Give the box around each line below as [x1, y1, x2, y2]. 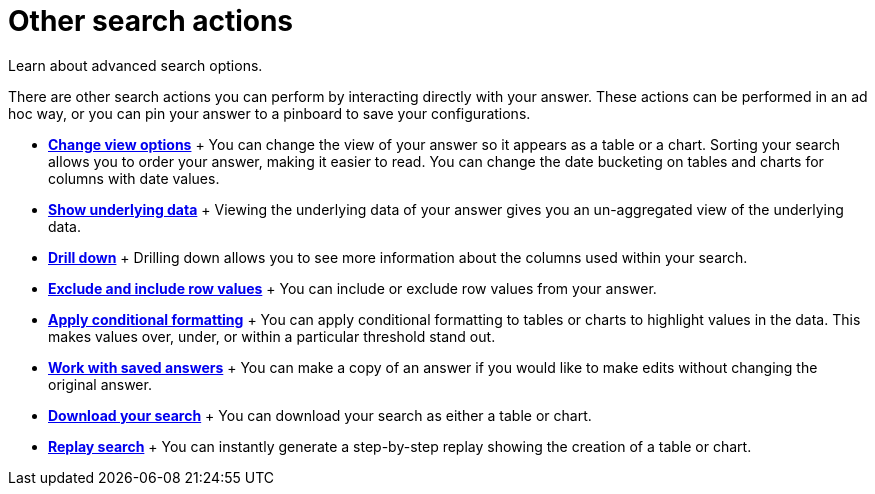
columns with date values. [48, 169, 220, 187]
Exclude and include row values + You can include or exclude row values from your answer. [48, 279, 657, 297]
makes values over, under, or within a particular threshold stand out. [48, 327, 496, 345]
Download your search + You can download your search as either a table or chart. [48, 406, 592, 424]
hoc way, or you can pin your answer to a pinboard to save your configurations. [8, 104, 531, 122]
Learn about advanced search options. [8, 56, 263, 74]
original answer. [48, 375, 152, 393]
